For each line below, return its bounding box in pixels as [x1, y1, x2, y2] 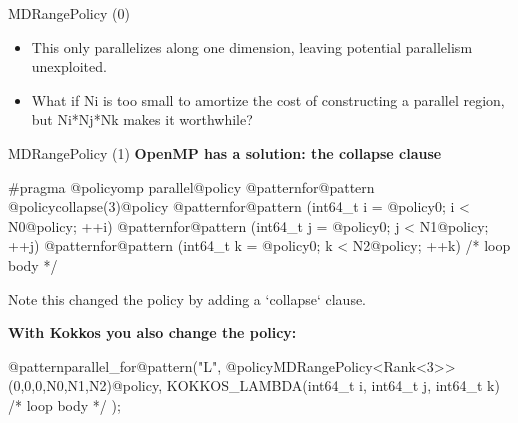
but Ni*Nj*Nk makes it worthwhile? [31, 109, 253, 130]
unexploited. [31, 56, 107, 77]
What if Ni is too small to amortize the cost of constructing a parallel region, [31, 89, 505, 110]
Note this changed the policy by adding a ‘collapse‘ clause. [8, 288, 367, 309]
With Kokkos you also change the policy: [8, 322, 297, 343]
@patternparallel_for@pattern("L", [8, 355, 222, 376]
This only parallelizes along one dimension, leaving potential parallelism [31, 36, 473, 57]
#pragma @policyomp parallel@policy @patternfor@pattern [8, 176, 375, 197]
